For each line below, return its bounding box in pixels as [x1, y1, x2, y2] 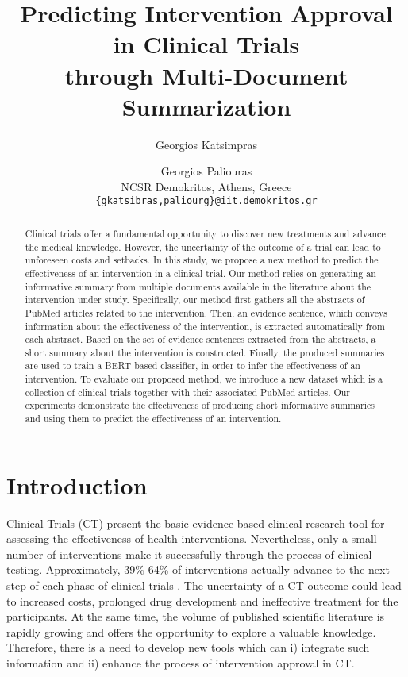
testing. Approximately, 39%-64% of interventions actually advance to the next [6, 561, 390, 578]
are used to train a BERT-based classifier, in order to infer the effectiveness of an [25, 359, 360, 372]
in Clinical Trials [113, 28, 300, 60]
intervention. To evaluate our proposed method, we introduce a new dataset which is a [25, 372, 383, 386]
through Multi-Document [64, 59, 348, 91]
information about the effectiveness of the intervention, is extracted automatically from [25, 319, 385, 333]
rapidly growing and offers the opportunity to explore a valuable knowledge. [6, 623, 376, 640]
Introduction [6, 468, 148, 501]
